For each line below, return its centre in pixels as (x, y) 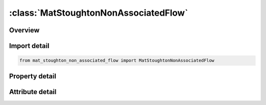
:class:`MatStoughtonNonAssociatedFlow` (99, 13)
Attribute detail (33, 92)
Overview (24, 30)
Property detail (33, 76)
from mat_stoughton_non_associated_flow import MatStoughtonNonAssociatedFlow (117, 61)
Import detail (29, 46)
